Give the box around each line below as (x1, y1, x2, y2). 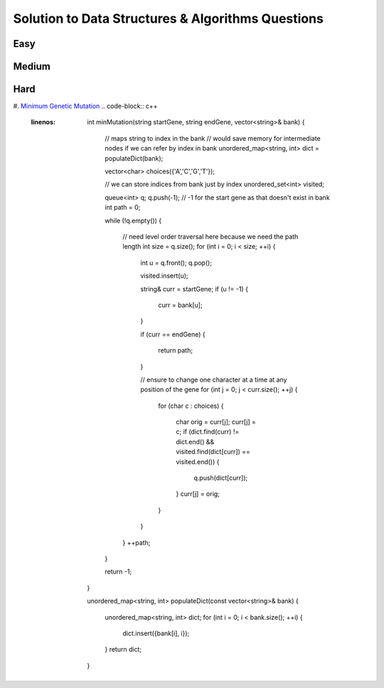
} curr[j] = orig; (176, 490, 220, 498)
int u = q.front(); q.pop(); (140, 258, 213, 267)
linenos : (31, 118, 56, 127)
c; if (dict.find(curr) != (176, 427, 240, 436)
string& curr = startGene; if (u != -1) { (140, 284, 249, 293)
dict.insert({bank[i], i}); (122, 629, 190, 638)
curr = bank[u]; (158, 301, 203, 309)
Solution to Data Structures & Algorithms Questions (13, 11, 324, 26)
